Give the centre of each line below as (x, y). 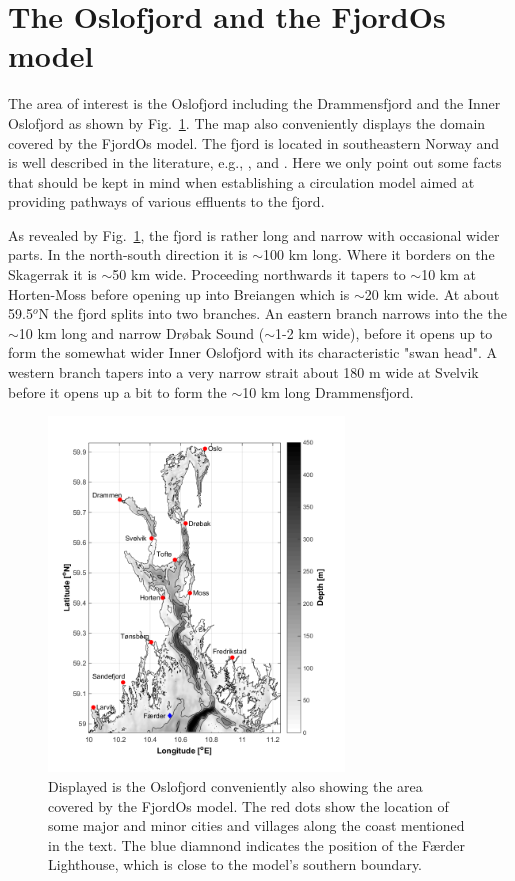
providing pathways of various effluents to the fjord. (166, 201)
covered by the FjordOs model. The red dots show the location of (248, 805)
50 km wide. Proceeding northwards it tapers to (259, 274)
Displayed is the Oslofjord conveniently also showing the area (235, 785)
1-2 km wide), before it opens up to (384, 332)
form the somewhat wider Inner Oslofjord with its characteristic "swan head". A (253, 352)
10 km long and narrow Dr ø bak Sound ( (141, 332)
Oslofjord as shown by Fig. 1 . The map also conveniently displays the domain (247, 122)
